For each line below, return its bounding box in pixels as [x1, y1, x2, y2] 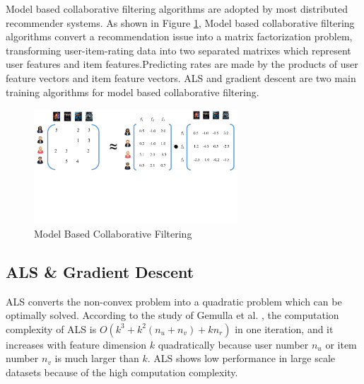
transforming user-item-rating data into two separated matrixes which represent [6, 42, 351, 57]
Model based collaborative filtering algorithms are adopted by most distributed [6, 1, 348, 16]
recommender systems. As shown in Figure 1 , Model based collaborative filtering [6, 15, 355, 30]
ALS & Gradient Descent [6, 260, 194, 282]
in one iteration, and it [235, 321, 334, 336]
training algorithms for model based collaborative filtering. [6, 84, 259, 99]
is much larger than [54, 351, 139, 366]
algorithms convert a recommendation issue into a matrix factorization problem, [6, 29, 353, 44]
